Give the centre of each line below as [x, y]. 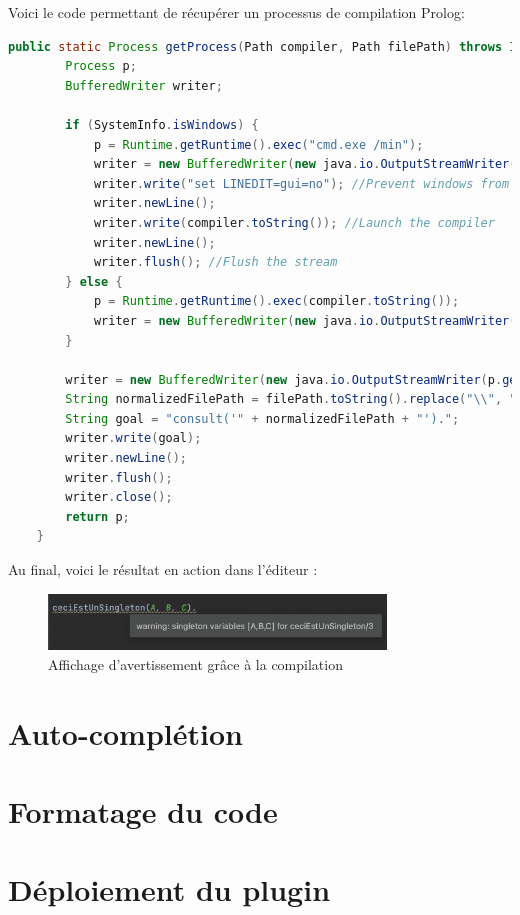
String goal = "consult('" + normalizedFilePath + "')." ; [262, 418]
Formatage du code [143, 811]
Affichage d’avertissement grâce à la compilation [195, 663]
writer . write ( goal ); [133, 438]
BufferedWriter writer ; [144, 85]
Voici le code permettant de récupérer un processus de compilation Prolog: [236, 12]
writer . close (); [119, 497]
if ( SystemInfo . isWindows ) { [162, 124]
